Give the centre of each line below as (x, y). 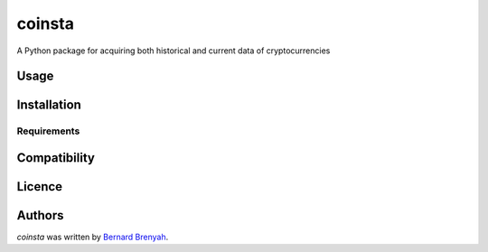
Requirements (48, 131)
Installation (49, 105)
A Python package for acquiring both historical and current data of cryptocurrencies (174, 51)
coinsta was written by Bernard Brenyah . (93, 237)
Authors (40, 215)
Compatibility (56, 158)
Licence (40, 187)
